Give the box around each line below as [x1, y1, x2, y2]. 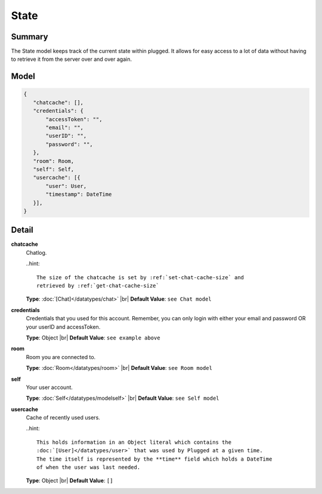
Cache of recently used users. [26, 414, 101, 421]
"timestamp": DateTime [45, 191, 112, 198]
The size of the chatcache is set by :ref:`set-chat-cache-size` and [36, 274, 244, 280]
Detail [11, 225, 34, 235]
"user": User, [45, 183, 87, 189]
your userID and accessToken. [26, 323, 101, 331]
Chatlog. [26, 249, 47, 256]
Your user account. [26, 384, 73, 391]
